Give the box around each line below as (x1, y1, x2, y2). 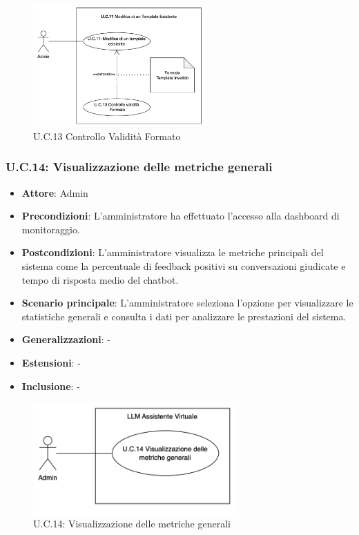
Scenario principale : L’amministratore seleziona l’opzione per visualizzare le (21, 295, 353, 310)
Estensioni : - (21, 356, 81, 369)
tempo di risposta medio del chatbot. (21, 272, 179, 286)
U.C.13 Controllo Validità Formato (33, 128, 181, 143)
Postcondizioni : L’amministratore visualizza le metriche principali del (21, 245, 324, 260)
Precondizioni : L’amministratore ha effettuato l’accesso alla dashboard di (21, 208, 340, 223)
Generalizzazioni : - (21, 332, 110, 347)
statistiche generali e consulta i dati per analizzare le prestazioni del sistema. (21, 309, 347, 323)
